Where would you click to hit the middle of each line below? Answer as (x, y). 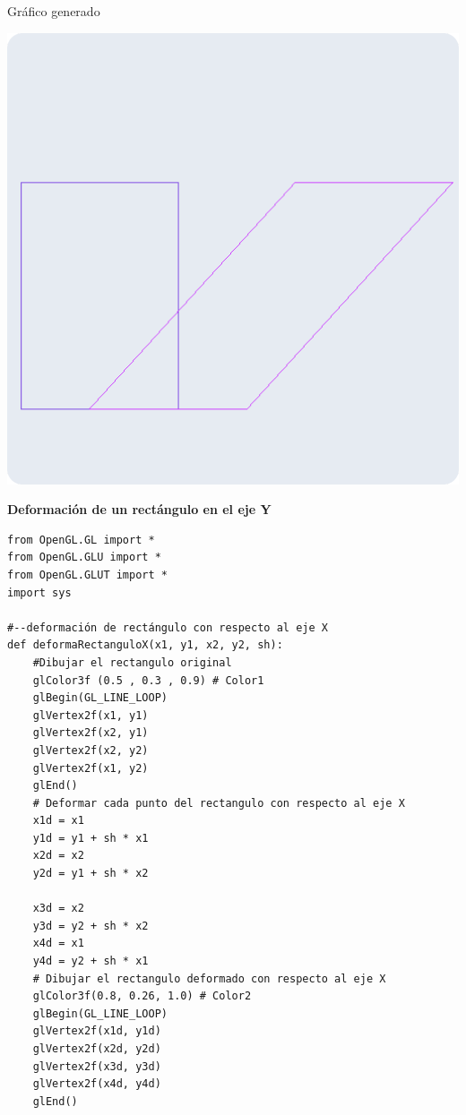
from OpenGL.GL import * (81, 540)
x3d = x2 (58, 909)
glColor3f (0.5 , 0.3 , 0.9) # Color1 (148, 680)
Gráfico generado (54, 11)
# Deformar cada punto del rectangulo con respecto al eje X (219, 803)
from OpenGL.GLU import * (84, 557)
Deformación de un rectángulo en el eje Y (139, 509)
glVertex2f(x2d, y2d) (97, 1049)
